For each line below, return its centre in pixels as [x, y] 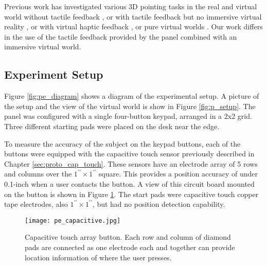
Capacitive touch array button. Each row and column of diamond [128, 237]
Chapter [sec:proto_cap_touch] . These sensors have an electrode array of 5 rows [131, 163]
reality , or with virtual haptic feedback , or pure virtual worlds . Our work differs [133, 26]
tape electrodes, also [36, 204]
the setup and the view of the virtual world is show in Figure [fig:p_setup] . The [130, 106]
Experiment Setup [54, 74]
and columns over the [38, 174]
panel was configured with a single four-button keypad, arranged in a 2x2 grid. [128, 116]
